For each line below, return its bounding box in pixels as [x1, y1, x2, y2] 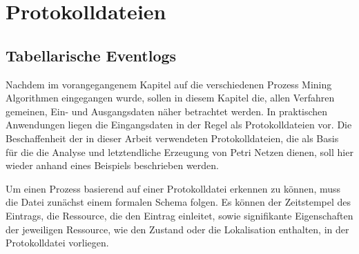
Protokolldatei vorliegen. [6, 235, 109, 250]
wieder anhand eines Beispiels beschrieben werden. [6, 158, 219, 173]
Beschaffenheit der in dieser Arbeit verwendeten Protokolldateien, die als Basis [6, 130, 339, 145]
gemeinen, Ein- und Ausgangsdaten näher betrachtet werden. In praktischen [6, 104, 328, 118]
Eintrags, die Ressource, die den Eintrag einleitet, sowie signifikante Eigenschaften [6, 208, 353, 222]
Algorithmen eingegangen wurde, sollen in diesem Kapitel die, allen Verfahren [6, 90, 335, 105]
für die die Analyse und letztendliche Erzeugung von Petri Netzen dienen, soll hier [6, 144, 353, 159]
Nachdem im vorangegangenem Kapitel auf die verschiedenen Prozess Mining [6, 77, 332, 91]
